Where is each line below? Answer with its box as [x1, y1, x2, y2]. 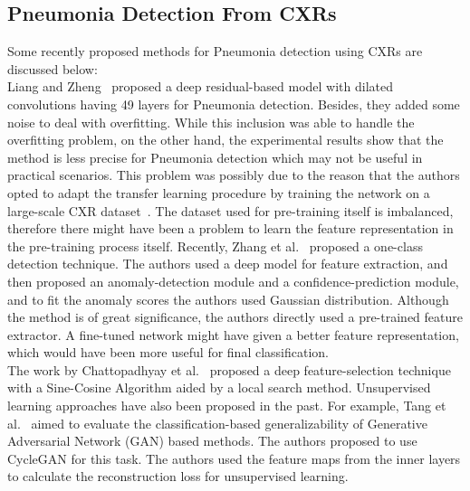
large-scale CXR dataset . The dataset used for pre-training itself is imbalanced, [7, 201, 454, 220]
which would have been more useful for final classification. [7, 343, 329, 362]
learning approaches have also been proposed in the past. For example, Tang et [7, 396, 446, 415]
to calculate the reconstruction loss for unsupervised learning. [7, 467, 349, 486]
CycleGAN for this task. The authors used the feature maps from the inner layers [7, 449, 461, 467]
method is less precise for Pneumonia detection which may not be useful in [7, 147, 423, 166]
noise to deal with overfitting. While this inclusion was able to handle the [7, 112, 415, 131]
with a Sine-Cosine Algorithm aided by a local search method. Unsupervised [7, 378, 431, 397]
